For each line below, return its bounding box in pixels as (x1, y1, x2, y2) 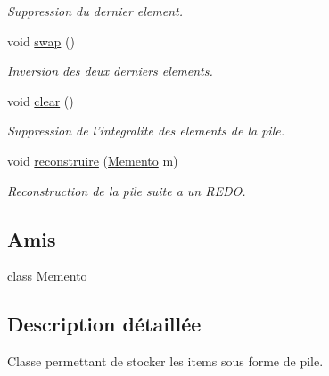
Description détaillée (7, 310, 202, 338)
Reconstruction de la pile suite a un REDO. (7, 181, 246, 200)
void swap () (7, 31, 75, 50)
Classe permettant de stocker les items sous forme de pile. (7, 352, 324, 371)
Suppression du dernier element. (7, 2, 183, 20)
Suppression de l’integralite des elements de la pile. (7, 121, 284, 140)
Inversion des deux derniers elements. (7, 61, 213, 80)
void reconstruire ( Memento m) (7, 151, 178, 169)
